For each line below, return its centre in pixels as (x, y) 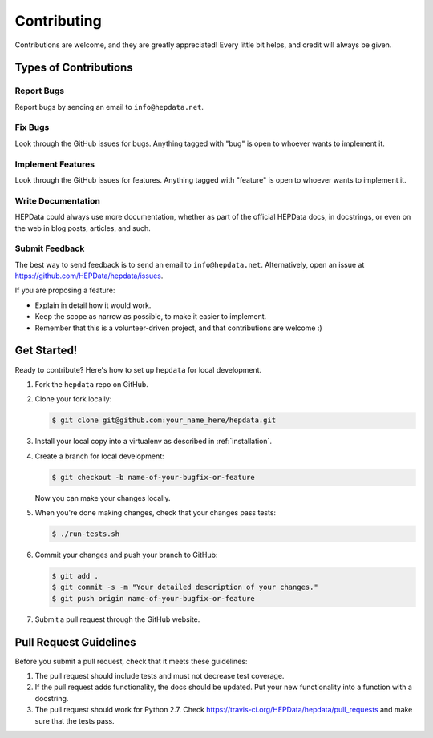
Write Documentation (57, 200)
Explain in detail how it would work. (93, 305)
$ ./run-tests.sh (86, 534)
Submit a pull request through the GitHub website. (117, 619)
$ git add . (75, 576)
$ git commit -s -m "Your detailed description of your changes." (185, 587)
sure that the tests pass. (75, 720)
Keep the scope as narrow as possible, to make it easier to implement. (151, 317)
